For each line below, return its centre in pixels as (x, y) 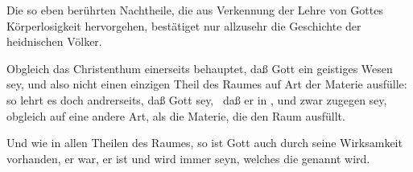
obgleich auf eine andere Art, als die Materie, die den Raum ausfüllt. (176, 115)
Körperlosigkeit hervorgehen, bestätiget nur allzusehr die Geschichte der (184, 25)
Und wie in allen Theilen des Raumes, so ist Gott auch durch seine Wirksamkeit (204, 143)
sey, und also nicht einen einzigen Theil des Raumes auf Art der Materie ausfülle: (207, 84)
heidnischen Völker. (54, 41)
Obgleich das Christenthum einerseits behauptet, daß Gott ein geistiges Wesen (200, 68)
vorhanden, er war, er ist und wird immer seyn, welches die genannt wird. (188, 158)
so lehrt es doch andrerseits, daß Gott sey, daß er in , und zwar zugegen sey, (197, 99)
